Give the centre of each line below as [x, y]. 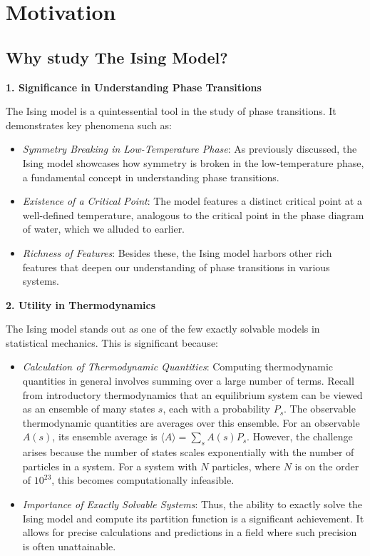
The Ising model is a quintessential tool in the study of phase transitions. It [171, 111]
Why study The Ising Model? [117, 57]
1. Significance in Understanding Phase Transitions [134, 87]
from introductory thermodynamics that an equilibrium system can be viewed [192, 394]
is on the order [327, 466]
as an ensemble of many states [89, 409]
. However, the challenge [300, 436]
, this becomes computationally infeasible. [143, 480]
